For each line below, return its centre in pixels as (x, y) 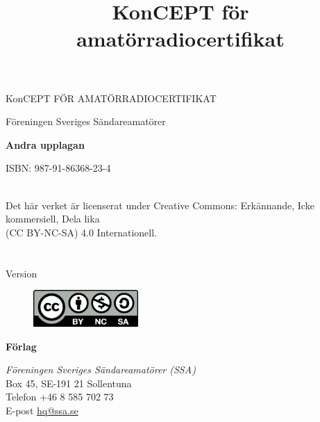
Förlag (21, 346)
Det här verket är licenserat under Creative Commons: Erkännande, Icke (160, 205)
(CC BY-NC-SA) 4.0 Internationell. (82, 232)
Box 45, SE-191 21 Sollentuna (69, 383)
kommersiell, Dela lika (53, 219)
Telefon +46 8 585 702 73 (60, 397)
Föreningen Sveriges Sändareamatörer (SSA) (101, 370)
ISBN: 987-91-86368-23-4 (58, 168)
